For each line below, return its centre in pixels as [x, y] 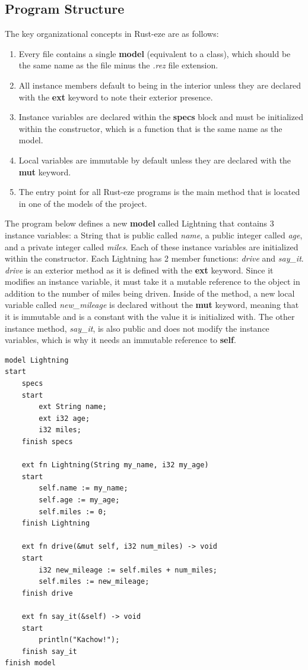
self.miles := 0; [73, 512]
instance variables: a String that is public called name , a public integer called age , [154, 235]
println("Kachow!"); [79, 640]
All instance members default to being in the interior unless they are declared [160, 85]
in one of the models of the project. [83, 203]
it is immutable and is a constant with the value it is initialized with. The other [150, 317]
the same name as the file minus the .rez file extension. [118, 65]
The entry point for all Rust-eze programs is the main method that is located [159, 192]
